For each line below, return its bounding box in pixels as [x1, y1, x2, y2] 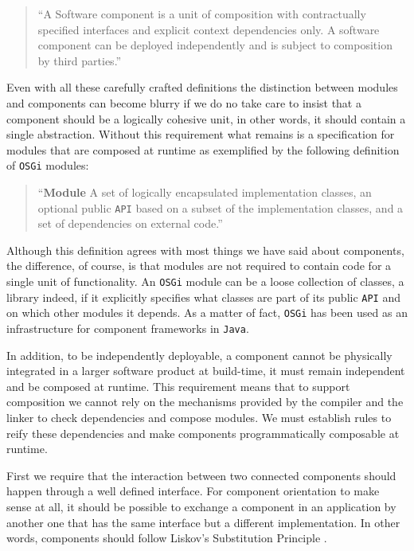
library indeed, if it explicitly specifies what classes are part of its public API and [6, 288, 401, 305]
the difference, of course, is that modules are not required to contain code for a [6, 257, 392, 274]
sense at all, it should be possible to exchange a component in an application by [6, 498, 396, 514]
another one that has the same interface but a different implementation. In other [6, 514, 400, 530]
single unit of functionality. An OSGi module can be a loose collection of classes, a [6, 273, 404, 290]
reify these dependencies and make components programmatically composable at [6, 424, 400, 441]
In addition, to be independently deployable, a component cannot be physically [6, 346, 393, 363]
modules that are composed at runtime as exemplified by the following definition [6, 141, 400, 158]
